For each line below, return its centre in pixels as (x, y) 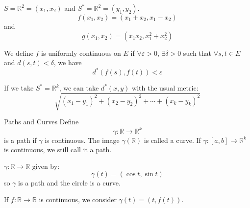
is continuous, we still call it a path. (58, 150)
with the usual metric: (165, 88)
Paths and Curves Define (41, 122)
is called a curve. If (172, 140)
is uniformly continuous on (81, 53)
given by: (46, 166)
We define (19, 53)
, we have (68, 62)
